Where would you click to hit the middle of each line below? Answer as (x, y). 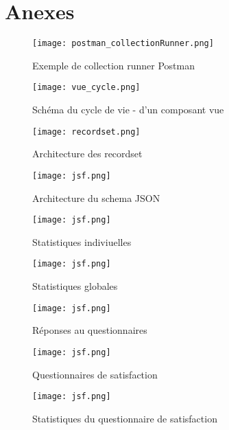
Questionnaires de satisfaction (95, 374)
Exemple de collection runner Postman (113, 65)
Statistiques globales (75, 286)
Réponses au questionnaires (90, 330)
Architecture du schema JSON (96, 197)
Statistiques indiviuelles (82, 241)
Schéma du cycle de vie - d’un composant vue (128, 110)
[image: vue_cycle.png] (86, 88)
